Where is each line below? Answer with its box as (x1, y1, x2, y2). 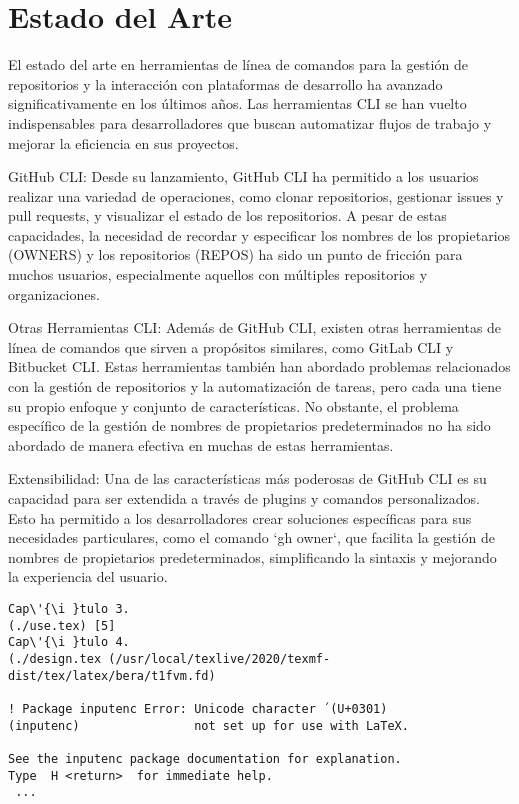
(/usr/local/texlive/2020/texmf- (108, 651, 331, 666)
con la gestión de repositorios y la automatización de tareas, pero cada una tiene (8, 376, 502, 397)
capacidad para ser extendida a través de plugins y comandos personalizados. (8, 488, 480, 508)
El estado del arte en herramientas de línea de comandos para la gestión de (8, 54, 468, 75)
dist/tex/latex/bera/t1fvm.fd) (8, 668, 216, 683)
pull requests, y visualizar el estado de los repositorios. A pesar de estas (8, 205, 447, 226)
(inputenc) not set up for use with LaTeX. (8, 718, 409, 733)
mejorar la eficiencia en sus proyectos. (8, 132, 239, 153)
